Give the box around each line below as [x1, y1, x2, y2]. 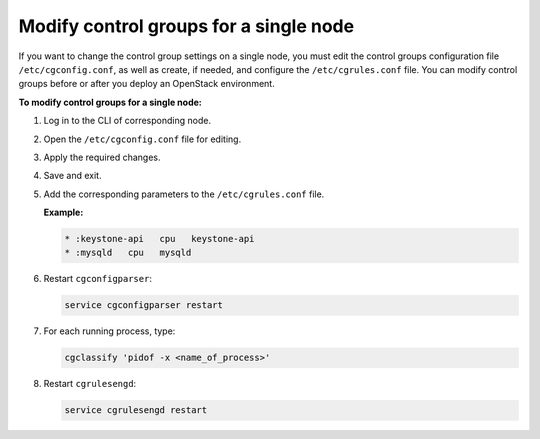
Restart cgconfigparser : [43, 273, 152, 285]
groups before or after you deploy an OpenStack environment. [18, 78, 275, 90]
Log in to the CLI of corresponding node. [43, 115, 212, 127]
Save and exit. [43, 170, 102, 182]
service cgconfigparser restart [64, 300, 224, 311]
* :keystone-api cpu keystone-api [64, 233, 255, 245]
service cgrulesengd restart [64, 405, 208, 416]
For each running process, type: [43, 325, 176, 337]
